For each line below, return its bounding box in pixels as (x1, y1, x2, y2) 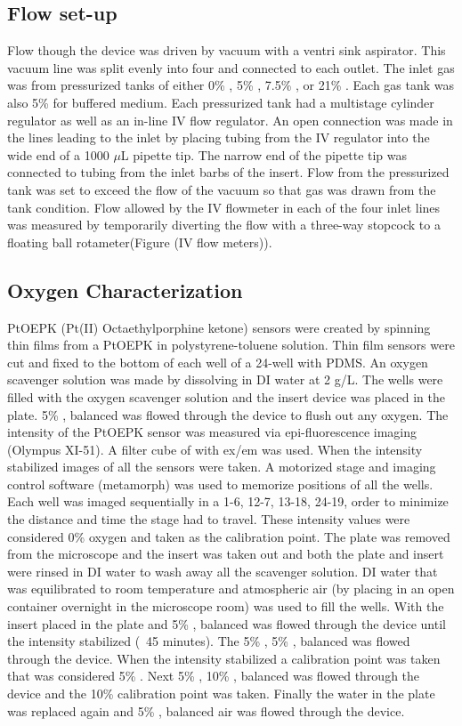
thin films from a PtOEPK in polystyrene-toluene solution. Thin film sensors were (7, 335, 455, 354)
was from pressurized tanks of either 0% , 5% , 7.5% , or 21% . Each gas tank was (7, 76, 455, 94)
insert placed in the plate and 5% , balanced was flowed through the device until (7, 614, 446, 633)
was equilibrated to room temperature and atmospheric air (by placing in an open (7, 579, 455, 598)
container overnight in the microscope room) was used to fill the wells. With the (7, 597, 444, 616)
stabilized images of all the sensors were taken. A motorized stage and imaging (7, 457, 436, 476)
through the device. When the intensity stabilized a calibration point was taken (7, 649, 441, 667)
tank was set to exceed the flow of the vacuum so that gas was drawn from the (7, 180, 436, 198)
